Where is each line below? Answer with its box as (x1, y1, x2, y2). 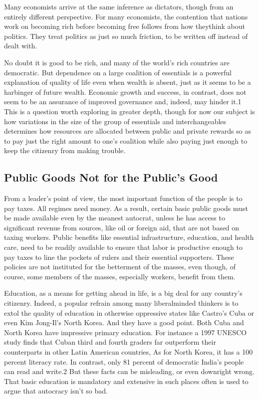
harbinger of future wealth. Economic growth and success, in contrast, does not (4, 86, 247, 97)
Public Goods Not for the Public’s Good (4, 170, 218, 185)
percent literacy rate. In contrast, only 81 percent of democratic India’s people (4, 356, 244, 367)
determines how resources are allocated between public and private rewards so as (4, 126, 251, 136)
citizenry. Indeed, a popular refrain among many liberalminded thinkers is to (4, 298, 239, 308)
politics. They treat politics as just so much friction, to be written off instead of (4, 30, 248, 41)
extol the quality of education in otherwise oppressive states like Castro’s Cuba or (4, 307, 255, 318)
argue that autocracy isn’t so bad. (4, 386, 108, 396)
